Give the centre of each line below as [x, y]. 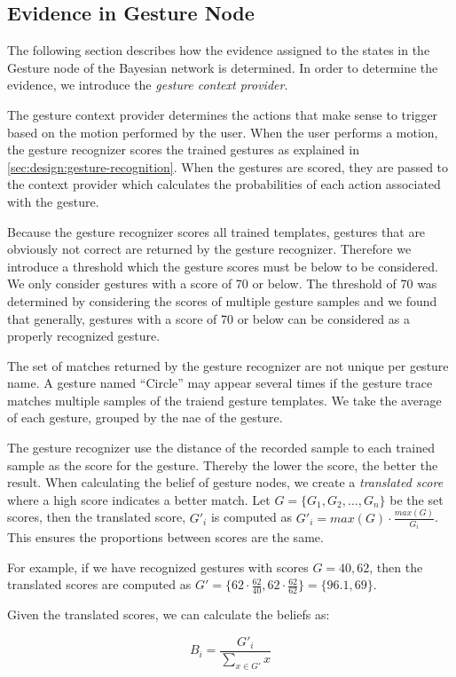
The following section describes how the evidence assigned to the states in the [219, 50]
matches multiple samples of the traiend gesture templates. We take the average [224, 400]
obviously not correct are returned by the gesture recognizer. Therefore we [209, 249]
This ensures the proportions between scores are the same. [165, 537]
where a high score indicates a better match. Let [139, 499]
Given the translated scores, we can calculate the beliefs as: [169, 614]
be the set [417, 499]
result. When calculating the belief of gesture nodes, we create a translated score [225, 482]
